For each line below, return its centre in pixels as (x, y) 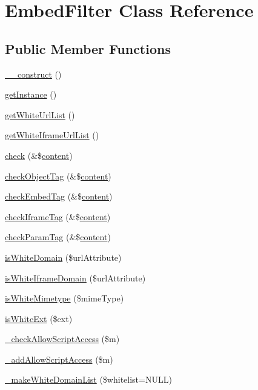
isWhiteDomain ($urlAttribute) (63, 257)
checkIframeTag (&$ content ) (58, 216)
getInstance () (31, 94)
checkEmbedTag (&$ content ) (59, 196)
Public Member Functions (88, 48)
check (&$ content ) (39, 155)
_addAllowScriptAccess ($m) (59, 359)
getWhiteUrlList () (40, 114)
